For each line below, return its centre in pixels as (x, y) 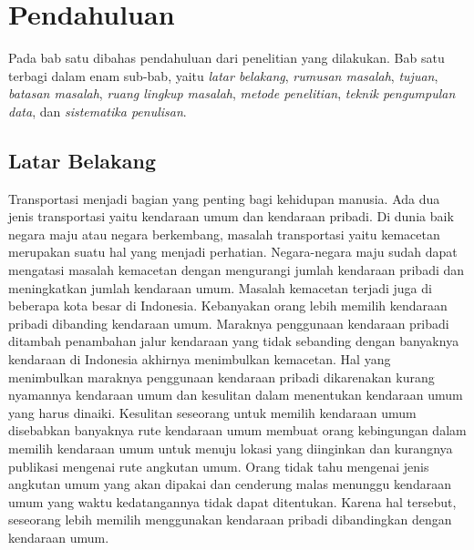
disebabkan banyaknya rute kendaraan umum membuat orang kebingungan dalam (237, 430)
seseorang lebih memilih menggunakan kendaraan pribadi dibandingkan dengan (230, 519)
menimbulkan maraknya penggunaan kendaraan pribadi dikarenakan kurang (222, 377)
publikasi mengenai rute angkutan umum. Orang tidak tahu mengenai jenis (219, 466)
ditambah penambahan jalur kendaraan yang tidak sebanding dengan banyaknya (234, 341)
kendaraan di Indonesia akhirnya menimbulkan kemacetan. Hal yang (200, 359)
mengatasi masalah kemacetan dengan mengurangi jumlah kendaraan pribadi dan (237, 270)
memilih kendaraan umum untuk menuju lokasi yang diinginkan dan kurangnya (231, 448)
